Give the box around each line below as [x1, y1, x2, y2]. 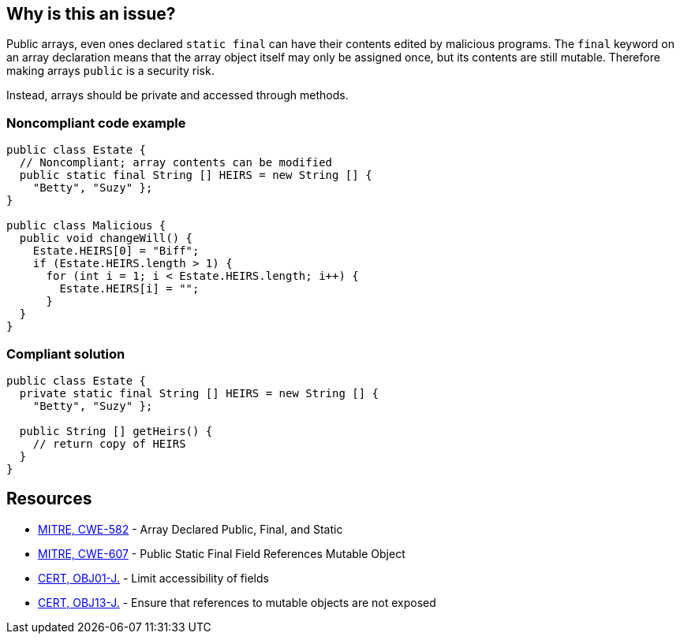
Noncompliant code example [6, 114, 186, 131]
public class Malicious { [6, 219, 166, 233]
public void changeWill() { [19, 232, 193, 245]
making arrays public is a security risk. [6, 64, 215, 78]
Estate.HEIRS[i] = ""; [59, 282, 200, 296]
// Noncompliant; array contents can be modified [19, 156, 333, 169]
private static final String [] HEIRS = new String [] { [19, 386, 379, 400]
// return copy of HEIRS [32, 437, 186, 450]
